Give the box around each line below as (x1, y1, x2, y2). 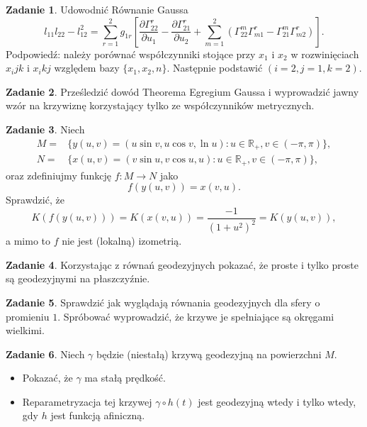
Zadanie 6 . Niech (6, 346, 85, 361)
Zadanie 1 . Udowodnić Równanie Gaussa (6, 2, 188, 16)
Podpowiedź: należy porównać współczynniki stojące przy (6, 46, 256, 61)
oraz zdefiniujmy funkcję (6, 167, 112, 182)
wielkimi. (6, 323, 45, 338)
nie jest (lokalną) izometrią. (62, 233, 182, 248)
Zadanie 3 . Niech (6, 121, 85, 136)
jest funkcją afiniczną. (50, 408, 145, 423)
